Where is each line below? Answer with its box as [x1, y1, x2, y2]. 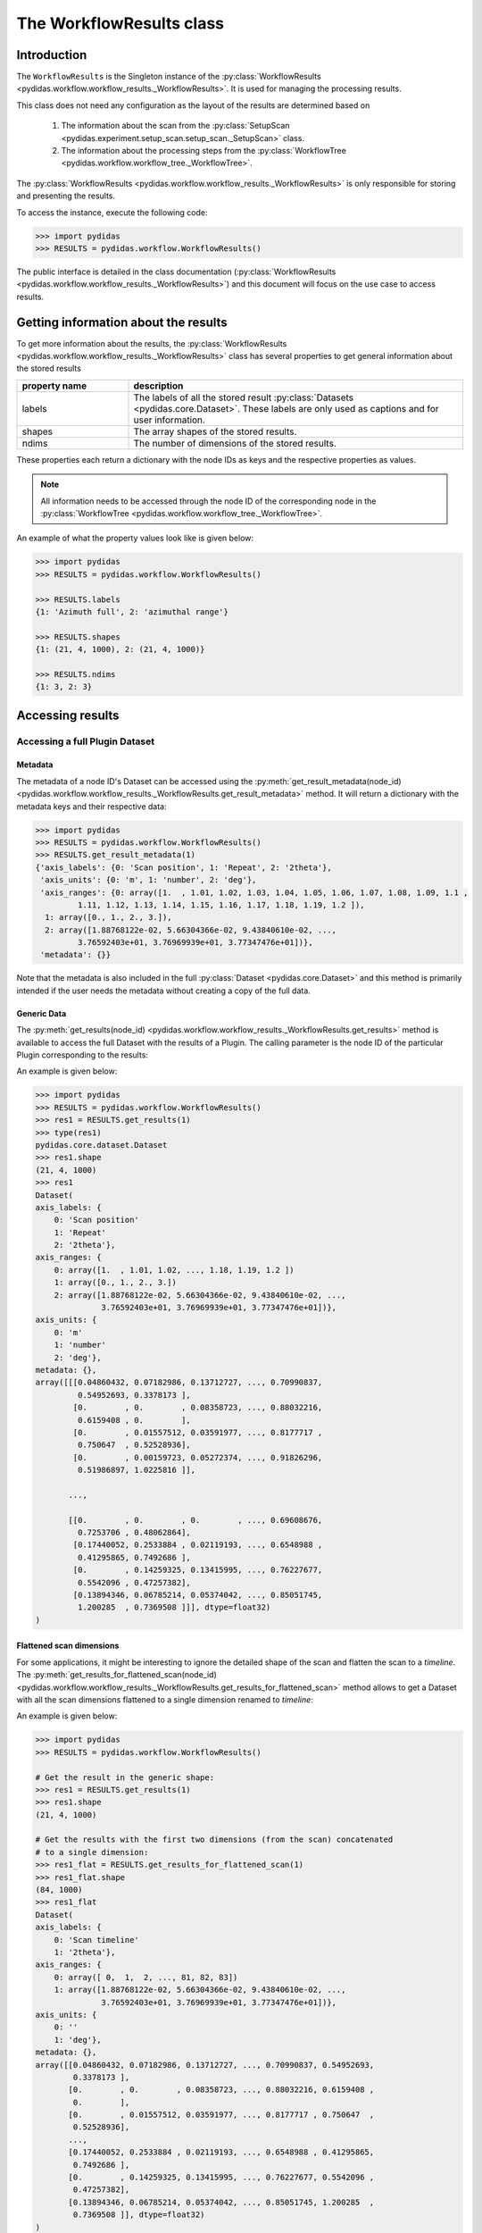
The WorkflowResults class [16, 13, 225, 33]
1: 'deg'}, [54, 2035, 102, 2045]
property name [21, 380, 87, 392]
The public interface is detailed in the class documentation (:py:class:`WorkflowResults [16, 266, 337, 277]
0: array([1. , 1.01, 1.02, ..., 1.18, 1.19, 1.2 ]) [54, 1265, 295, 1275]
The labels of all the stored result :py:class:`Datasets [133, 391, 354, 404]
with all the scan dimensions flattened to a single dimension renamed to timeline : [16, 1694, 314, 1705]
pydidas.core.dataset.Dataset [35, 1140, 168, 1150]
